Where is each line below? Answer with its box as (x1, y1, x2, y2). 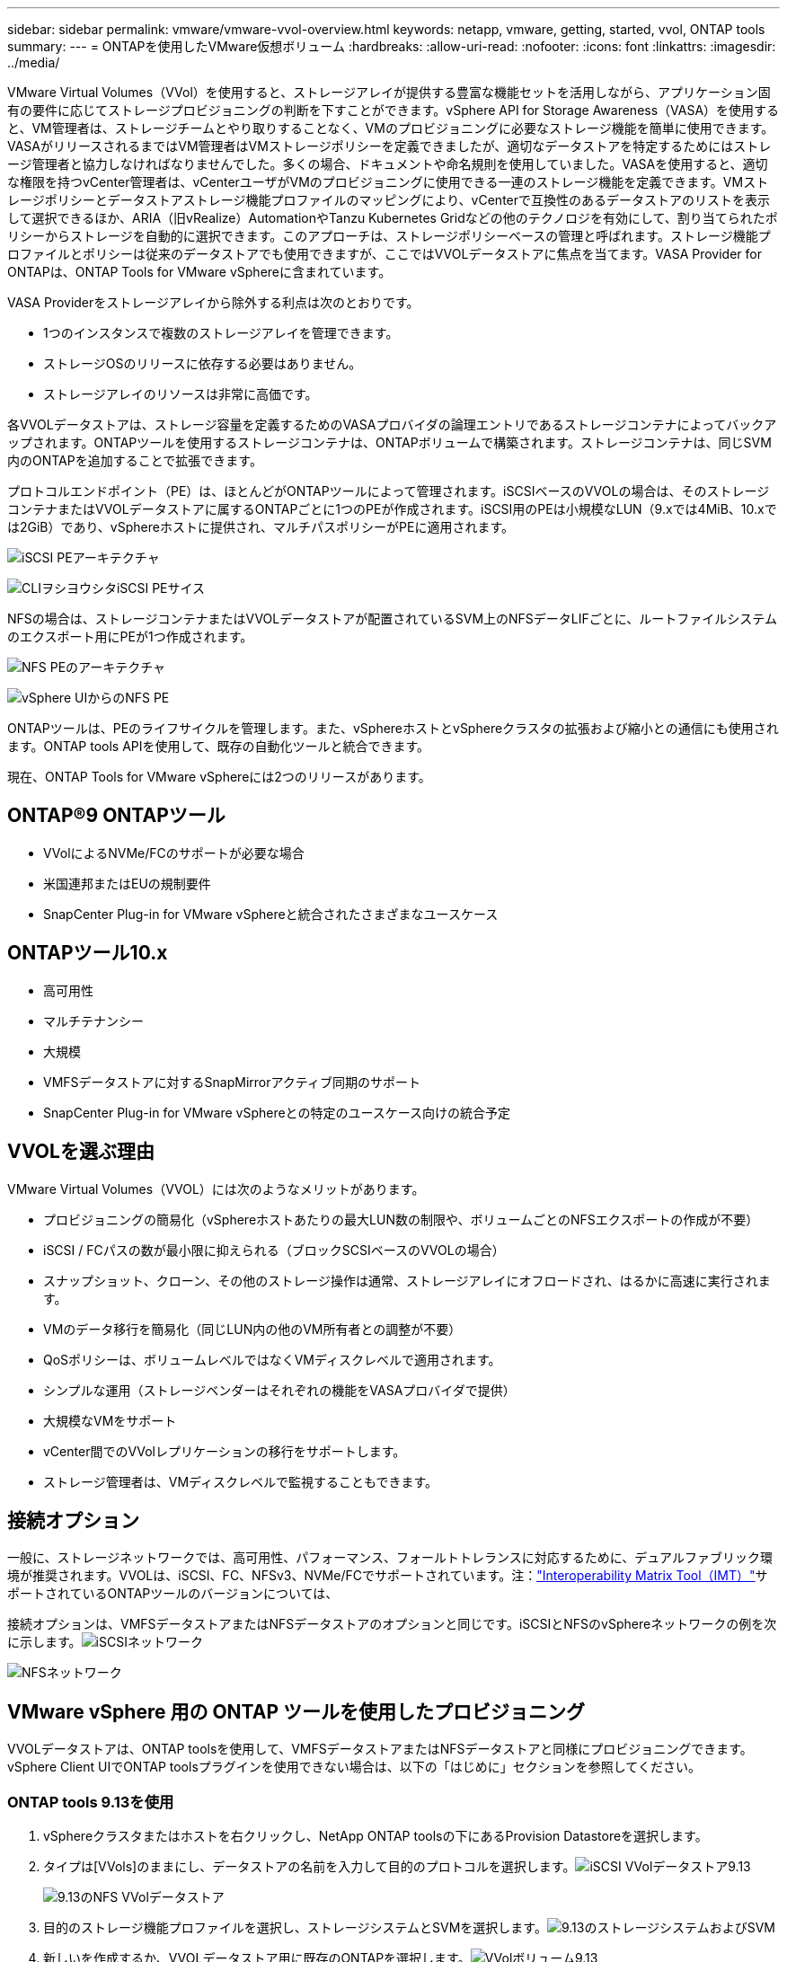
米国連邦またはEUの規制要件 (43, 875, 211, 891)
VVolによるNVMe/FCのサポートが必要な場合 (43, 844, 305, 861)
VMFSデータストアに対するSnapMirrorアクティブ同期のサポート (43, 1074, 420, 1090)
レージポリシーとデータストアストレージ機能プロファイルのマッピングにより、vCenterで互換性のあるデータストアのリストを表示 (7, 192, 771, 208)
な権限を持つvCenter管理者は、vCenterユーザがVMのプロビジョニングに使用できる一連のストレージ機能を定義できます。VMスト (7, 174, 769, 190)
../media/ (7, 55, 60, 70)
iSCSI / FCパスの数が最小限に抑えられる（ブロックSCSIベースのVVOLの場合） (43, 1242, 505, 1258)
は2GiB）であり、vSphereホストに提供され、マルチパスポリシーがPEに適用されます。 (7, 519, 514, 535)
